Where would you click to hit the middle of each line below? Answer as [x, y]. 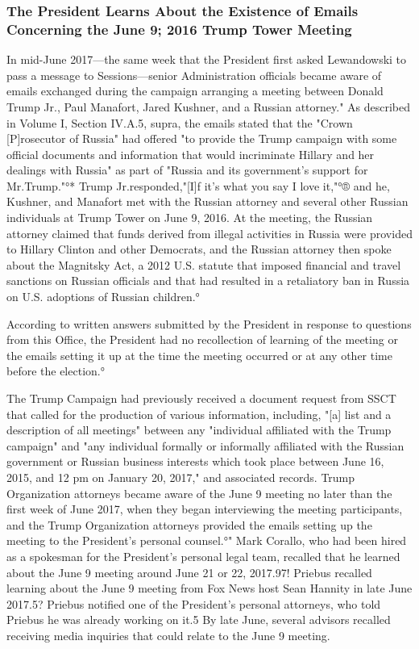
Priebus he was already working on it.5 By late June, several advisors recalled [199, 620]
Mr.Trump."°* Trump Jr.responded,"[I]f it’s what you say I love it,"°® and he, [198, 185]
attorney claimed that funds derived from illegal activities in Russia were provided [209, 233]
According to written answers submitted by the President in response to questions [209, 323]
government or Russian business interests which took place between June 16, [195, 461]
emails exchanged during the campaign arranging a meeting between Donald [195, 91]
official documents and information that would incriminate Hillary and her [191, 154]
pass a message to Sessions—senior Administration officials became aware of [194, 75]
